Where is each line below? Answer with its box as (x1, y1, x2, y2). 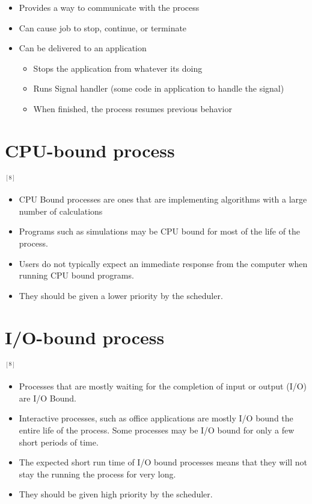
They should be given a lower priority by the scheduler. (19, 289, 223, 301)
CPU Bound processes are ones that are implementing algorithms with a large (19, 193, 307, 206)
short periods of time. (19, 435, 99, 448)
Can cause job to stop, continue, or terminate (19, 21, 187, 34)
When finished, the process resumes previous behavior (33, 102, 232, 115)
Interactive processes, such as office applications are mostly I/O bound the (19, 412, 293, 424)
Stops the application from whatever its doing (33, 61, 203, 74)
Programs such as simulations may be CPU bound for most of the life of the (19, 225, 301, 238)
